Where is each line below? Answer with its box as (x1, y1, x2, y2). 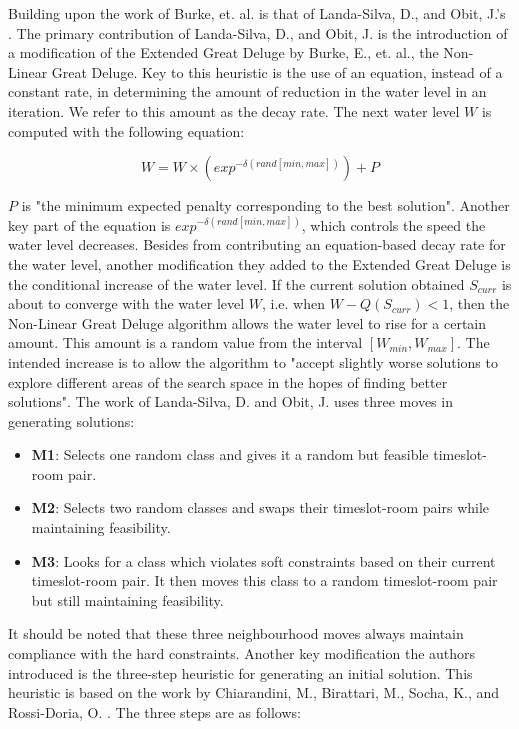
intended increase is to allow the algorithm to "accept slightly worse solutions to (8, 351, 498, 372)
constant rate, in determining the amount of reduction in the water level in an (8, 81, 487, 102)
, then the (449, 293, 510, 314)
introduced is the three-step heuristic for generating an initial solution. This (8, 662, 473, 683)
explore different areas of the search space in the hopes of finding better (8, 371, 448, 392)
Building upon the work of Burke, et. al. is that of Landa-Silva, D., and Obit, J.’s (8, 3, 506, 23)
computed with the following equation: (8, 120, 245, 141)
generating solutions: (8, 410, 135, 431)
